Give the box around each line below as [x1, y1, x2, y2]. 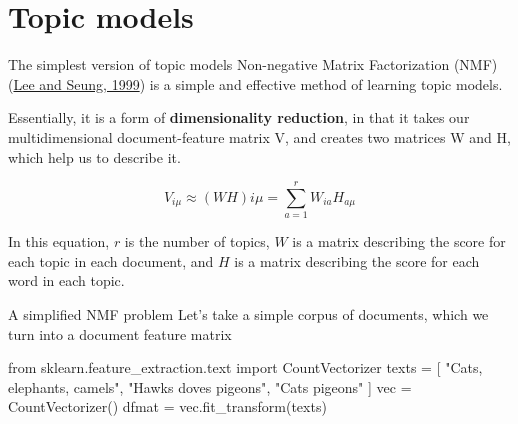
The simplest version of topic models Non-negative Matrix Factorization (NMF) [8, 54, 498, 75]
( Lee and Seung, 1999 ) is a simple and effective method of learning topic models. [8, 73, 503, 94]
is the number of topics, [124, 231, 270, 252]
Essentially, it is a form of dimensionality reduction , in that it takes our [8, 107, 470, 128]
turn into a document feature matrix [8, 323, 232, 344]
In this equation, [8, 231, 110, 252]
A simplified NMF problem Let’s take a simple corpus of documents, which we [8, 304, 489, 324]
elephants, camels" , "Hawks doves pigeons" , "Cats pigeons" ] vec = [8, 376, 412, 397]
